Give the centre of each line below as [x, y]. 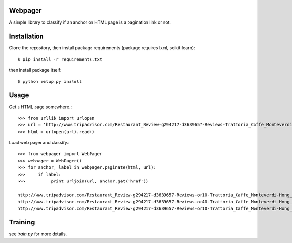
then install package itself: [35, 70]
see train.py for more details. [38, 234]
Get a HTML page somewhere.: [40, 107]
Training [22, 222]
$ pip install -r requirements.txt [60, 59]
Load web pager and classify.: [39, 143]
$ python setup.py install [50, 81]
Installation [26, 36]
